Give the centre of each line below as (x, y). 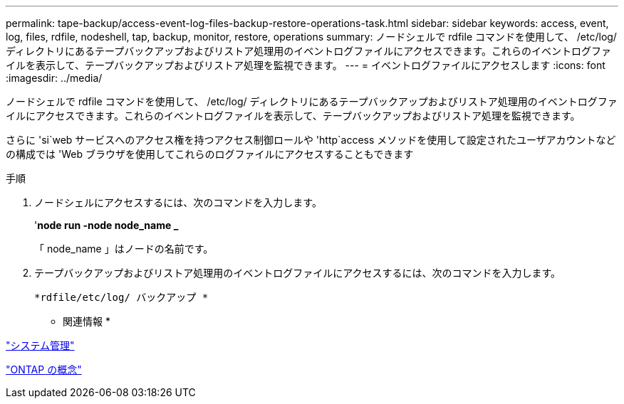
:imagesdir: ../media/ (54, 78)
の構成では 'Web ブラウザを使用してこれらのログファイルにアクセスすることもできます (210, 154)
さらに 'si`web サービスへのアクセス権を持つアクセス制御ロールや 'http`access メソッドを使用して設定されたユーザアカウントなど (311, 140)
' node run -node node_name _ (106, 225)
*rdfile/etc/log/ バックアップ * (121, 297)
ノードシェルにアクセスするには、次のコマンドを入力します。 (178, 202)
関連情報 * (87, 321)
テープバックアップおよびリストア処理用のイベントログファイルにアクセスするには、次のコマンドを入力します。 (298, 273)
